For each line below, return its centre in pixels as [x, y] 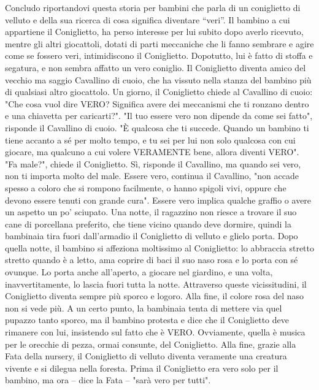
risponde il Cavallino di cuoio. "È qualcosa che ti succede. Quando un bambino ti [157, 127]
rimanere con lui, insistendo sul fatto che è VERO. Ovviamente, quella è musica [155, 332]
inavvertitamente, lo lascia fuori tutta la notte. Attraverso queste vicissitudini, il [156, 284]
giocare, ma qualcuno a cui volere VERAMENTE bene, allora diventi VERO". [152, 152]
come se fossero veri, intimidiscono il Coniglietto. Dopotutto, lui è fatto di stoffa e [159, 55]
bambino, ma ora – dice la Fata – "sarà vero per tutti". [108, 380]
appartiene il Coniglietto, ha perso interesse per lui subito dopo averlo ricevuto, [154, 32]
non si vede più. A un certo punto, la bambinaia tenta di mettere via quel [144, 308]
